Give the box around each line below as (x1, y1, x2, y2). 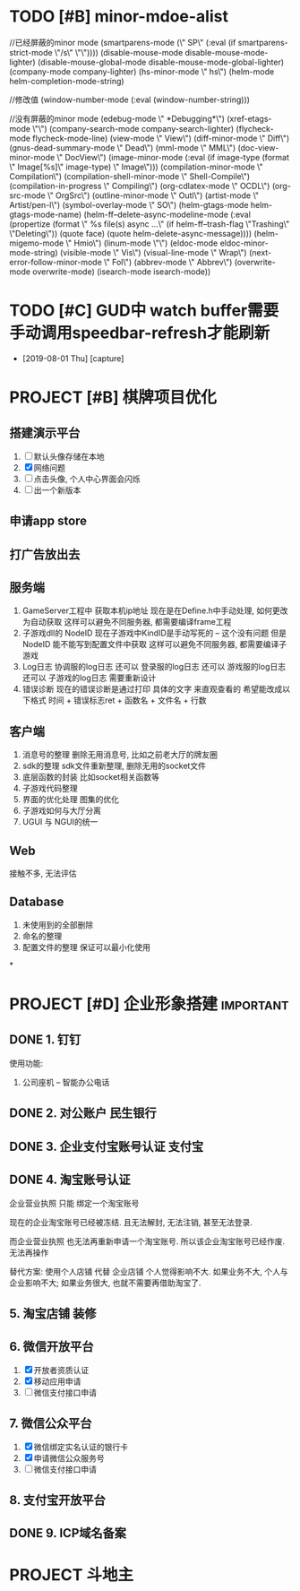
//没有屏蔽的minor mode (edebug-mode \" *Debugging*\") (9, 113, 226, 124)
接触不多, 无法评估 (9, 868, 77, 879)
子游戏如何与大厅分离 (21, 805, 101, 817)
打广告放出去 (9, 547, 81, 562)
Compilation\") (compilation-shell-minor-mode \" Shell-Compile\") (9, 170, 251, 181)
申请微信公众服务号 (33, 1452, 105, 1463)
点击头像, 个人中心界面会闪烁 (33, 473, 141, 484)
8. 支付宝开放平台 (9, 1492, 106, 1508)
